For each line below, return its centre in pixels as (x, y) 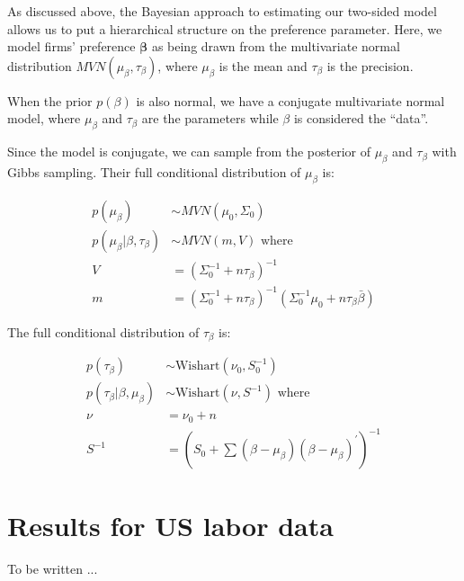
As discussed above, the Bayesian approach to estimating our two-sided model (222, 11)
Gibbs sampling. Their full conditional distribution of (154, 171)
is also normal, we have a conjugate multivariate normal (290, 100)
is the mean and (263, 65)
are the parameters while (210, 118)
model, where (44, 118)
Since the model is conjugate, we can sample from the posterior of (189, 152)
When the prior (50, 100)
